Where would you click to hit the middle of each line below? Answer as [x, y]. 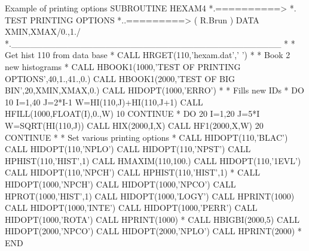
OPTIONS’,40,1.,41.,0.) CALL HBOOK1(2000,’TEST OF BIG [120, 78]
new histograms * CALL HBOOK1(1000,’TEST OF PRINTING [123, 66]
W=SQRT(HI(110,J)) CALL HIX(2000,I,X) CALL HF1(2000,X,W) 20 [134, 125]
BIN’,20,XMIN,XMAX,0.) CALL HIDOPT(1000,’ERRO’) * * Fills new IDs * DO [154, 90]
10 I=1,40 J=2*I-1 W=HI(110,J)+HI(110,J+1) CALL [104, 102]
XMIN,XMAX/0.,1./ [43, 31]
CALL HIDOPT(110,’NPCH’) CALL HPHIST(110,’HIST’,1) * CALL [133, 172]
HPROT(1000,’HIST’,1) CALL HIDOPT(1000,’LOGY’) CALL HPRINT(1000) [150, 196]
